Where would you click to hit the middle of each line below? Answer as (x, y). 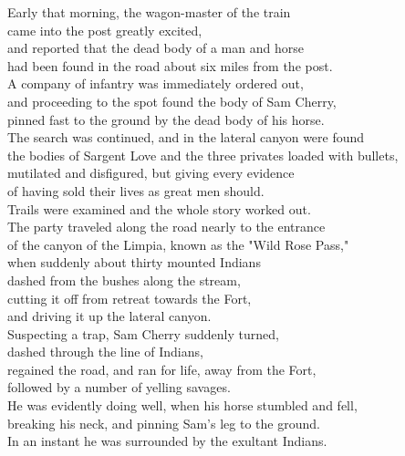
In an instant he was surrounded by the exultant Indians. (167, 441)
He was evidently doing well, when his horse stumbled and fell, (182, 405)
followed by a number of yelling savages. (119, 387)
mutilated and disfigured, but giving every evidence (151, 173)
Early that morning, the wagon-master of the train (149, 12)
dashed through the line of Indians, (105, 352)
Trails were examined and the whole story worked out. (159, 208)
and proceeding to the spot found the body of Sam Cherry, (172, 101)
